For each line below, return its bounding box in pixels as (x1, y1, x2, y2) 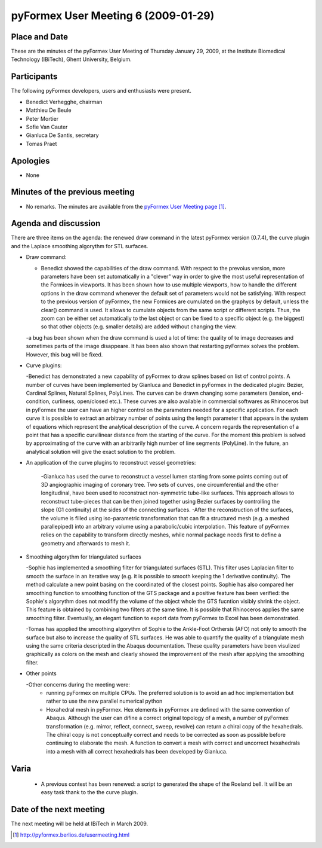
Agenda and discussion (11, 218, 101, 228)
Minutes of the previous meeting (11, 187, 135, 197)
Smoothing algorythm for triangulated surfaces (26, 553, 141, 560)
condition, (26, 398, 51, 405)
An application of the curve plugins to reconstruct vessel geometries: (26, 459, 196, 466)
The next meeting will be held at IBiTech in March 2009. (11, 820, 148, 828)
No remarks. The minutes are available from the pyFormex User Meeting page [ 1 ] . (26, 203, 227, 210)
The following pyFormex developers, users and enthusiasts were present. (11, 87, 192, 94)
